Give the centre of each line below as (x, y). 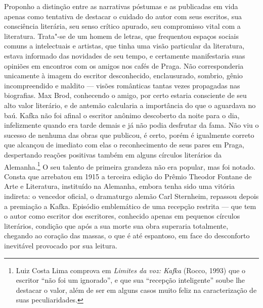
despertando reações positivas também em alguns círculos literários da (113, 154)
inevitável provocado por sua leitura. (61, 245)
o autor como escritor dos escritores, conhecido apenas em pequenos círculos (122, 216)
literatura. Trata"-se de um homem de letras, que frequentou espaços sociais (121, 36)
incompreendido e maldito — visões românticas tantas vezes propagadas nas (122, 85)
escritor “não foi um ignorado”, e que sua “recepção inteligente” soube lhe (130, 280)
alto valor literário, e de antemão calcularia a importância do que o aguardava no (130, 105)
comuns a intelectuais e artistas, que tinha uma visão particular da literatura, (124, 46)
